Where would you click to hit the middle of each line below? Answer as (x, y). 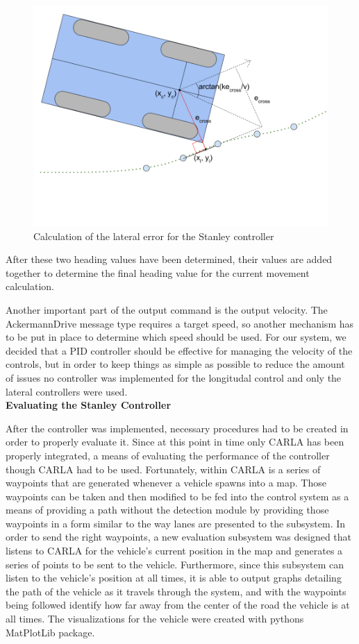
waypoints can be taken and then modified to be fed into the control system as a (177, 496)
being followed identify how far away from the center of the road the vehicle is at (178, 605)
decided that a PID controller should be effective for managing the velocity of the (179, 350)
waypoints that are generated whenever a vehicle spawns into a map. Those (166, 483)
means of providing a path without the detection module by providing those (167, 510)
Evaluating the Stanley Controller (89, 405)
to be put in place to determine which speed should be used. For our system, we (176, 337)
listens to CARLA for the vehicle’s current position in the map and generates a (174, 551)
